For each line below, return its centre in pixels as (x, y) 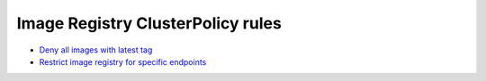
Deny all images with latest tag (96, 50)
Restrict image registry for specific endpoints (123, 61)
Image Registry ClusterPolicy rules (149, 23)
